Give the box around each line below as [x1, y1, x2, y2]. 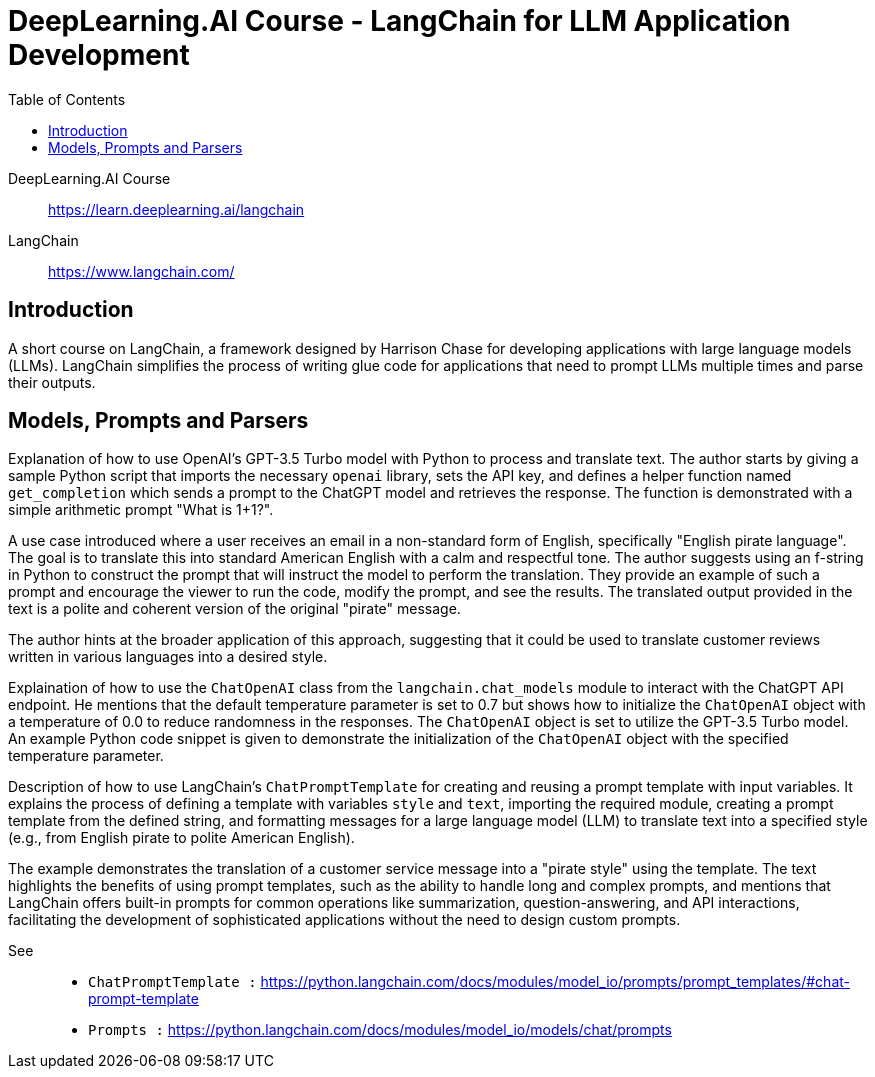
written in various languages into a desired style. [8, 648, 328, 666]
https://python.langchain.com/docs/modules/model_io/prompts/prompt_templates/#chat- [260, 973, 850, 991]
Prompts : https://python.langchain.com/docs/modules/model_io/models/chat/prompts [88, 1021, 672, 1039]
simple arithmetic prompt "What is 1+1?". [8, 501, 274, 519]
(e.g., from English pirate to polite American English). [8, 829, 355, 847]
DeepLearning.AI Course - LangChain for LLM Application [8, 4, 791, 38]
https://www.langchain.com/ [48, 262, 235, 280]
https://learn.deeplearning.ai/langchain [48, 200, 305, 218]
